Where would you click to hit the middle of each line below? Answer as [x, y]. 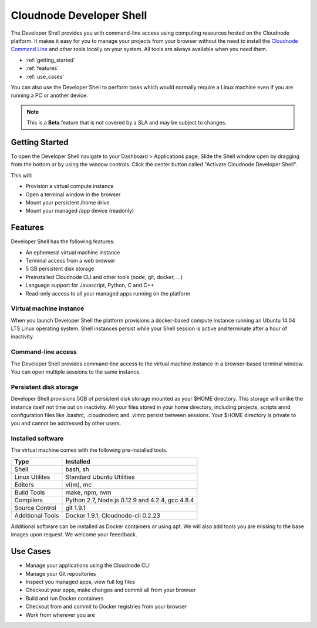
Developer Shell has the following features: [63, 241]
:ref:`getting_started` [50, 60]
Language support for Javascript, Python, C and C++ [90, 286]
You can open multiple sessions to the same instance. [76, 372]
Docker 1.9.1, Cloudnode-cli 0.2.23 [113, 515]
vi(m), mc [79, 485]
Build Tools [30, 492]
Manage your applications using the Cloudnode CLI [87, 565]
